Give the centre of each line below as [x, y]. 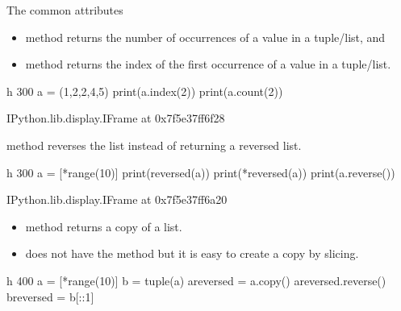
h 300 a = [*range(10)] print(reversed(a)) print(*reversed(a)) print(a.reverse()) [201, 172]
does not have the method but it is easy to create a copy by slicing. [192, 253]
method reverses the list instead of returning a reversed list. [154, 145]
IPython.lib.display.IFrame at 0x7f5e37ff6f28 [116, 118]
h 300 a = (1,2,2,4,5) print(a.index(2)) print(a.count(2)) [145, 91]
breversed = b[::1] [50, 296]
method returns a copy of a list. [104, 226]
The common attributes [65, 10]
